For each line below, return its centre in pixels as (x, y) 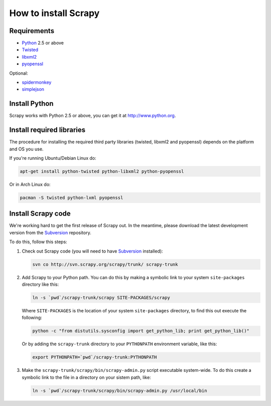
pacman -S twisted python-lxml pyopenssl (72, 197)
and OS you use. (26, 149)
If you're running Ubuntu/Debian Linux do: (53, 158)
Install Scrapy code (40, 214)
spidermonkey (37, 82)
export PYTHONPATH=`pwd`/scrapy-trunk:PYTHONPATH (95, 357)
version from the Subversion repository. (50, 233)
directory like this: (40, 284)
